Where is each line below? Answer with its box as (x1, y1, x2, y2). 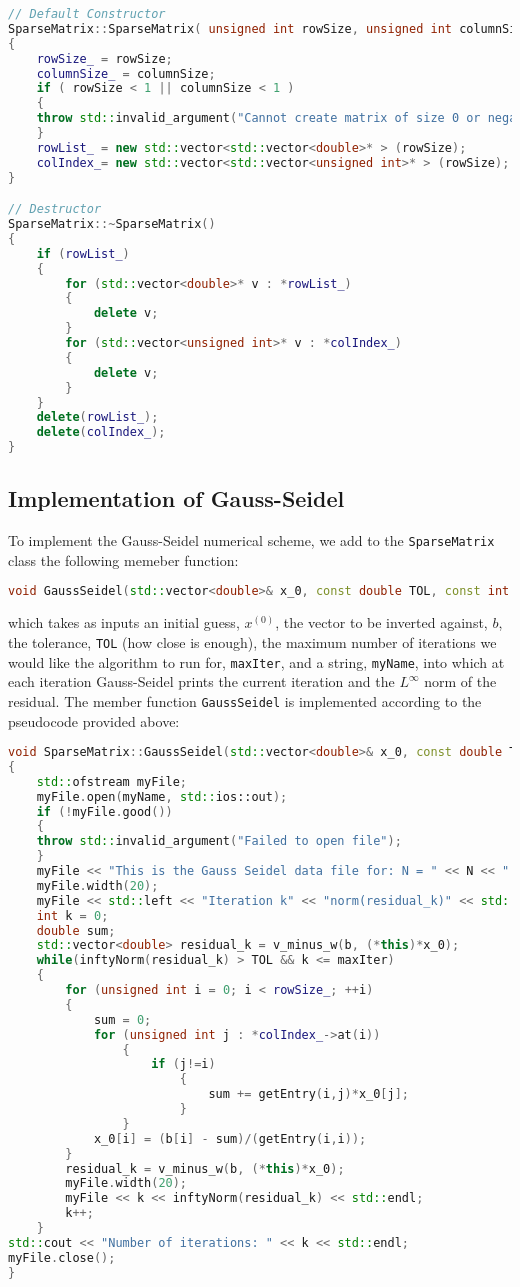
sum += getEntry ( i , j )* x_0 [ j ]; (208, 1087, 410, 1102)
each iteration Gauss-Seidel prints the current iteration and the (8, 671, 395, 692)
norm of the (424, 671, 497, 692)
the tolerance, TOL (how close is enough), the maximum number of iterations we (8, 631, 497, 652)
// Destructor (8, 202, 102, 217)
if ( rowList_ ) (36, 246, 130, 261)
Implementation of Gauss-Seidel (8, 483, 345, 514)
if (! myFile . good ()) (36, 804, 173, 819)
